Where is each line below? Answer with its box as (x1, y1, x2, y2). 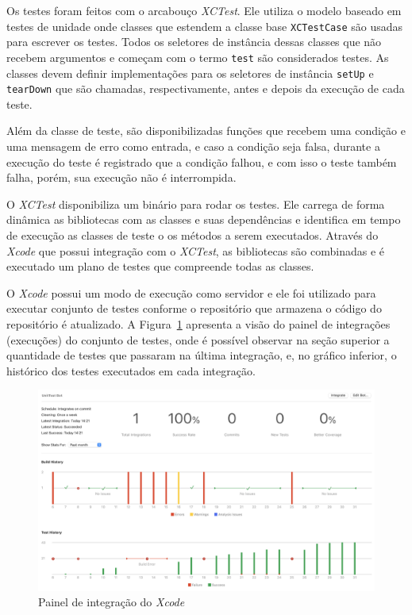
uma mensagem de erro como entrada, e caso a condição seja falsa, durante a (6, 138, 380, 154)
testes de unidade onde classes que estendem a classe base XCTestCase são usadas (6, 17, 403, 34)
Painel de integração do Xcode (38, 594, 185, 610)
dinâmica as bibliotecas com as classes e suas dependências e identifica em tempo (6, 211, 401, 228)
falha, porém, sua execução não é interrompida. (6, 169, 237, 186)
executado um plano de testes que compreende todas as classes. (6, 258, 314, 275)
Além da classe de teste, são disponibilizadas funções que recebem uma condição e (6, 122, 406, 139)
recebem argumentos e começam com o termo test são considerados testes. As (6, 48, 389, 65)
